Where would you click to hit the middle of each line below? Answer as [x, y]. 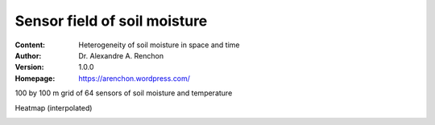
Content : [30, 45]
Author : [28, 55]
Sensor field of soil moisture [111, 21]
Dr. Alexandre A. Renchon [121, 55]
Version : [29, 67]
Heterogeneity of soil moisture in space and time [159, 45]
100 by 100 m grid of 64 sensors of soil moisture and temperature [124, 93]
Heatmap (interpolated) [54, 107]
